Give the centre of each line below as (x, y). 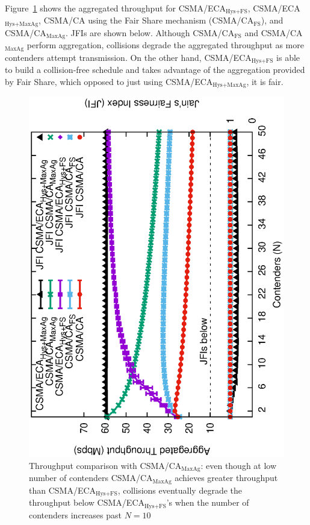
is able (288, 57)
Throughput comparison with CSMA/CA (105, 465)
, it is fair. (265, 81)
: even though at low (239, 465)
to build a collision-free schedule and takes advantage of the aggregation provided (155, 70)
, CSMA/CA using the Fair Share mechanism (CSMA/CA (146, 20)
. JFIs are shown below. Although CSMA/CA (150, 32)
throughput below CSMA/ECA (87, 502)
